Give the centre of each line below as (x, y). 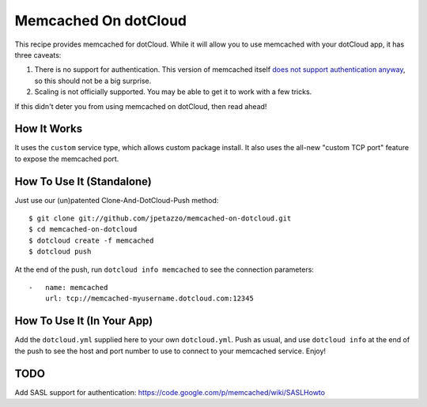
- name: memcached (68, 288)
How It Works (49, 129)
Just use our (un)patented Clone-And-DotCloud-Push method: (117, 200)
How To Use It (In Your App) (84, 321)
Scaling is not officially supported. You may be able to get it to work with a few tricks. (173, 92)
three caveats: (38, 55)
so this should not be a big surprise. (93, 81)
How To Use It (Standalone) (83, 181)
